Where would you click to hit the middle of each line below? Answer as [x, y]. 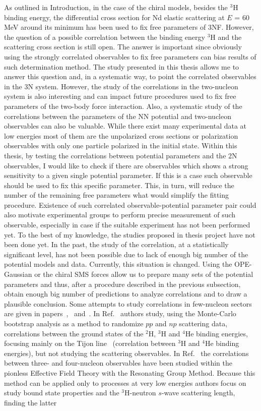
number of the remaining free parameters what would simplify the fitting [117, 195]
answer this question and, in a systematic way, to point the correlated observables [130, 76]
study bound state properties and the [62, 393]
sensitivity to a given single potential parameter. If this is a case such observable [128, 175]
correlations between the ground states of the [74, 333]
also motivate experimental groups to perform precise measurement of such [120, 215]
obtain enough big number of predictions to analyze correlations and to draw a [126, 294]
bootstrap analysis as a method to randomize [74, 323]
